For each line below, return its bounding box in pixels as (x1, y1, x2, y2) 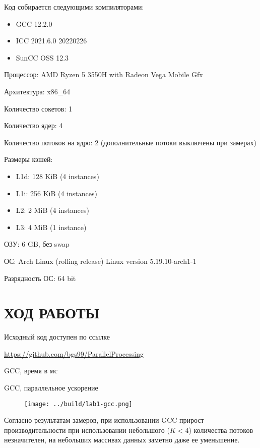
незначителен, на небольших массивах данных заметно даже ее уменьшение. (4, 434, 240, 445)
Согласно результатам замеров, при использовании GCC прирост (4, 415, 204, 425)
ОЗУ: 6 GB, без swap (4, 239, 70, 249)
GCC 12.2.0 (16, 18, 52, 29)
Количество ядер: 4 (4, 120, 63, 131)
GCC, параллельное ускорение (4, 382, 98, 393)
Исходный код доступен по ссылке (4, 331, 110, 342)
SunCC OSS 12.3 (16, 52, 69, 63)
